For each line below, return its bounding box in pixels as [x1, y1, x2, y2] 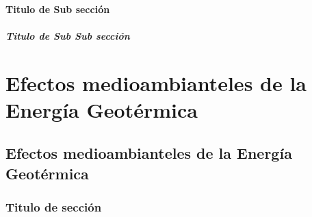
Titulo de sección [5, 199, 102, 216]
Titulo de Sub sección [5, 1, 110, 16]
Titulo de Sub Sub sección [5, 28, 130, 42]
